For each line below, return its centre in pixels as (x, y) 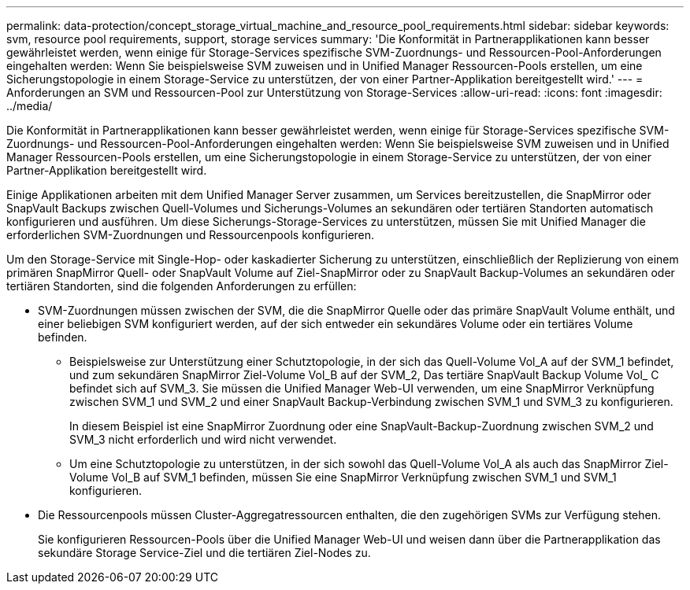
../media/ (30, 106)
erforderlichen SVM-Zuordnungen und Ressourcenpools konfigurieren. (191, 235)
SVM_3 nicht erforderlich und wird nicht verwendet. (203, 439)
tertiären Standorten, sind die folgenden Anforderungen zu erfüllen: (182, 286)
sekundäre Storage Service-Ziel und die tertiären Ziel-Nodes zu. (204, 553)
